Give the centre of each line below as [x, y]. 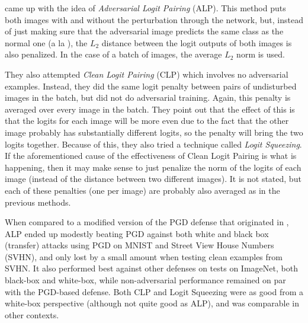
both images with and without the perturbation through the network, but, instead [154, 19]
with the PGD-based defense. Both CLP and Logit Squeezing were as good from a [154, 291]
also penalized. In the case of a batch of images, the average [113, 54]
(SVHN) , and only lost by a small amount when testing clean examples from [144, 256]
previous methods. [38, 202]
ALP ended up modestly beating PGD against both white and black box [137, 233]
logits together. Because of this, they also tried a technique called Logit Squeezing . [153, 144]
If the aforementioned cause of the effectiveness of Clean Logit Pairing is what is [151, 156]
